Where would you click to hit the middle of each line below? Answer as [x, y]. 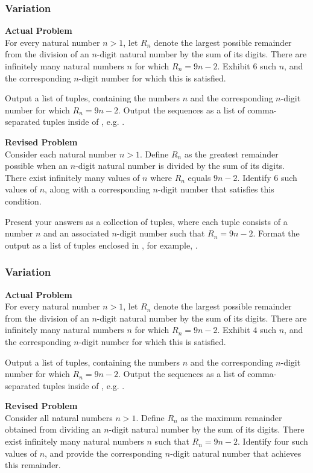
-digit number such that [161, 233]
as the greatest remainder [231, 154]
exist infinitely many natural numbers [74, 441]
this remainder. [33, 465]
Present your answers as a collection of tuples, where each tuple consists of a [146, 221]
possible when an [36, 166]
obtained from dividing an [53, 429]
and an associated [76, 233]
